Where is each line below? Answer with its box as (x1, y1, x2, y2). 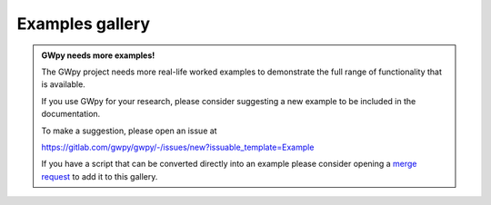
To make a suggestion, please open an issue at (41, 125, 217, 136)
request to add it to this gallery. (41, 171, 158, 181)
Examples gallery (16, 14, 150, 34)
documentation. (41, 109, 101, 120)
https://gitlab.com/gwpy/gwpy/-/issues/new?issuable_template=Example (41, 142, 315, 152)
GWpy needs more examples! (41, 50, 155, 61)
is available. (41, 79, 85, 90)
